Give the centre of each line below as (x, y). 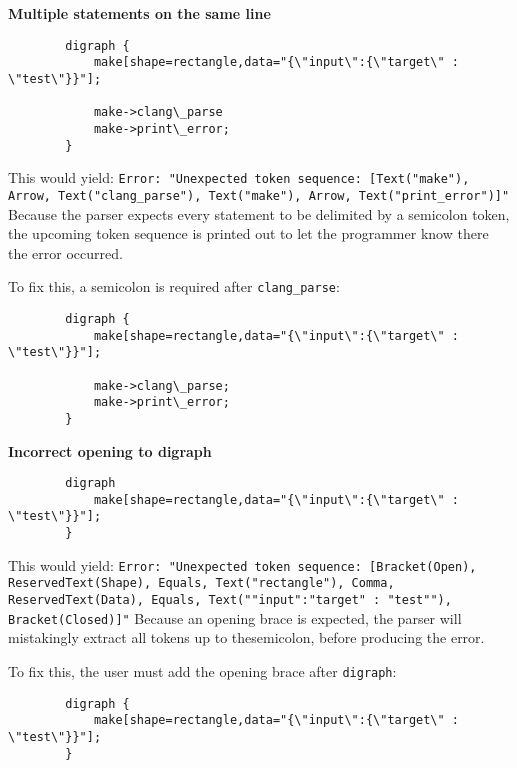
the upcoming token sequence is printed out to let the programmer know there (248, 233)
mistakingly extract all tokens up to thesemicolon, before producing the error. (246, 637)
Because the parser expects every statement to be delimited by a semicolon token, (259, 213)
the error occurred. (65, 252)
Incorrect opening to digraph (110, 450)
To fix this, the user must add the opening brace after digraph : (202, 670)
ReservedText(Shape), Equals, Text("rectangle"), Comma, (201, 583)
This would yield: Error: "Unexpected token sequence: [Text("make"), (239, 177)
